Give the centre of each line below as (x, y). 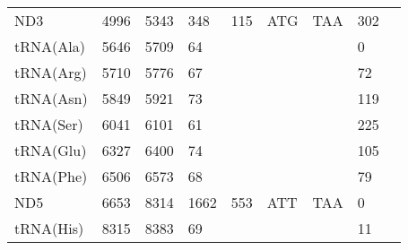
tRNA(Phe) (51, 176)
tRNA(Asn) (51, 98)
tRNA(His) (49, 228)
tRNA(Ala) (50, 46)
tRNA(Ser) (49, 124)
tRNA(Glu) (51, 150)
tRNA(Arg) (51, 72)
